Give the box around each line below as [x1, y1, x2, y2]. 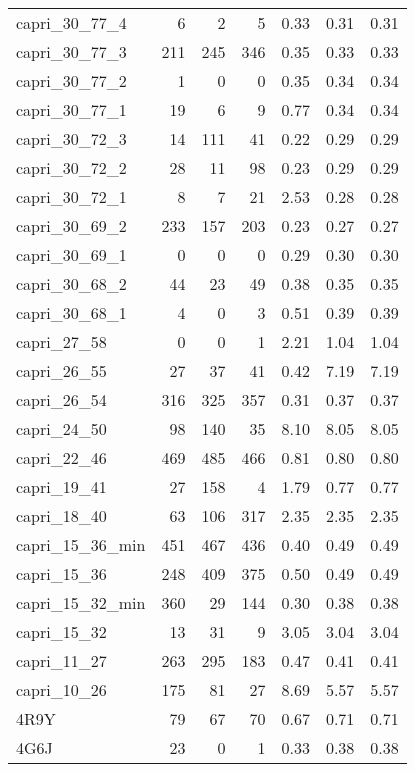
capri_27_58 [16, 330, 107, 353]
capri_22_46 [16, 446, 107, 469]
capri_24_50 [16, 417, 107, 440]
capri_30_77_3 [16, 40, 127, 63]
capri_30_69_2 [16, 214, 127, 237]
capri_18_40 [16, 504, 107, 527]
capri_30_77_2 [16, 69, 127, 92]
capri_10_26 [16, 678, 107, 701]
